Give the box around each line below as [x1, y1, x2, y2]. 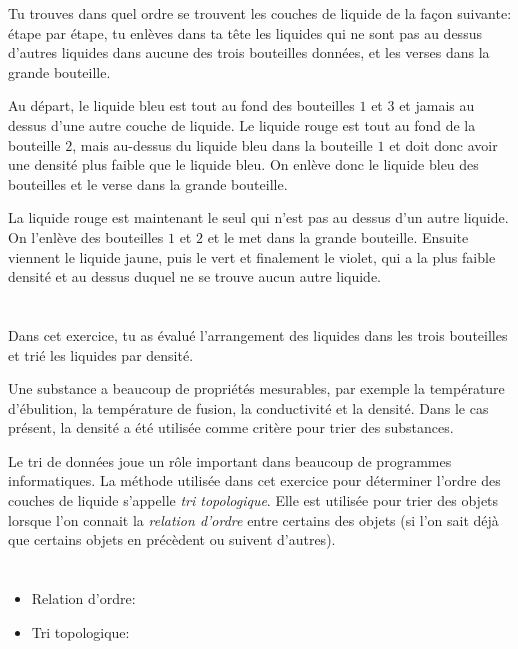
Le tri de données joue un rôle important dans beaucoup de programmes [8, 450, 452, 471]
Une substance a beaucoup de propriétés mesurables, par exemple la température [8, 378, 505, 399]
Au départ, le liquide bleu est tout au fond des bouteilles [8, 95, 355, 116]
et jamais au [399, 95, 475, 116]
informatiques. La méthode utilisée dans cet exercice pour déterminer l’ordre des [8, 470, 501, 491]
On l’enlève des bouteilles [8, 226, 164, 247]
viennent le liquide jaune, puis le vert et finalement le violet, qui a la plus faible [8, 246, 496, 267]
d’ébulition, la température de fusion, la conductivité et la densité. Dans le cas [8, 397, 489, 418]
